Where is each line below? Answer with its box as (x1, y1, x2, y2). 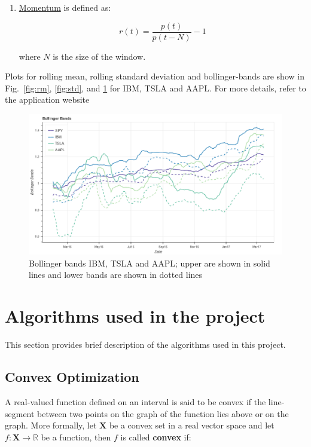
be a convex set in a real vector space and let (109, 419, 275, 431)
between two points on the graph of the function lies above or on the (37, 407, 289, 420)
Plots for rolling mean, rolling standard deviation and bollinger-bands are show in (5, 70, 304, 82)
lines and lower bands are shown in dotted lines (29, 268, 203, 281)
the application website (5, 93, 90, 106)
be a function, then (41, 430, 111, 443)
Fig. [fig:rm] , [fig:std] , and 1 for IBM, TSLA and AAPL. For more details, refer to (5, 81, 306, 94)
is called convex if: (120, 430, 191, 443)
